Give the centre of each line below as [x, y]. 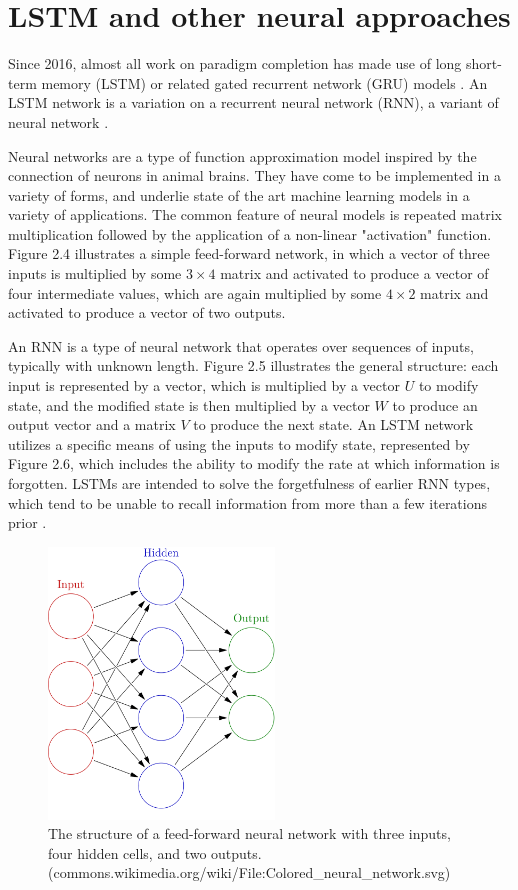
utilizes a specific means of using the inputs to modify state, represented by [239, 443]
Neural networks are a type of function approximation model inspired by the [242, 155]
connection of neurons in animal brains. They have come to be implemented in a [254, 175]
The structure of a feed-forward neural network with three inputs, [249, 833]
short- [484, 63]
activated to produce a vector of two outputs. [147, 312]
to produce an [435, 404]
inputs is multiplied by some [95, 273]
